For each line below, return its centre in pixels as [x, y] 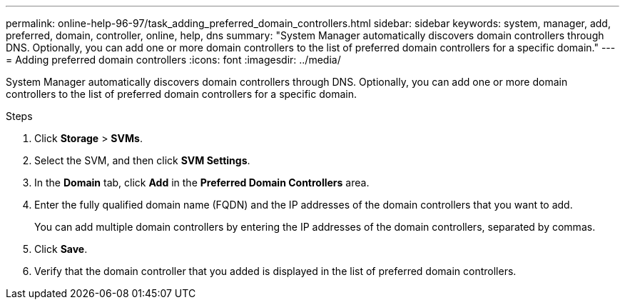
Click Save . [61, 249]
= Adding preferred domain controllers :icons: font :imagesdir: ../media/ [173, 60]
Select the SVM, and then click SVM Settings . [142, 160]
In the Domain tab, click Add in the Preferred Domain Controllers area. [202, 182]
